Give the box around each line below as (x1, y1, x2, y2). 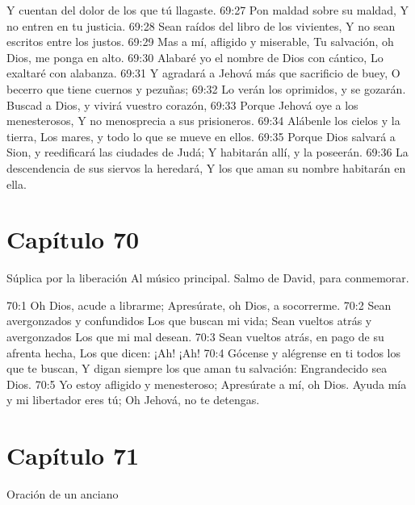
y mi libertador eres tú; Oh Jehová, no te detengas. (6, 391, 260, 408)
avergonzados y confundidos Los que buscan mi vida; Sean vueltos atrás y (6, 312, 372, 329)
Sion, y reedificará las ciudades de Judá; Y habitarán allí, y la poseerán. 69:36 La (6, 144, 409, 161)
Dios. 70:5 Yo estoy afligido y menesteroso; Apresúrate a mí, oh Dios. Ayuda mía (6, 375, 407, 392)
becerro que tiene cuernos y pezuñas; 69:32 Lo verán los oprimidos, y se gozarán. (6, 80, 406, 97)
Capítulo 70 (6, 223, 140, 256)
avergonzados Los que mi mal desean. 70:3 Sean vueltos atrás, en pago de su (6, 328, 384, 345)
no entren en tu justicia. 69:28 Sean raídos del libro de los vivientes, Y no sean (6, 17, 396, 34)
